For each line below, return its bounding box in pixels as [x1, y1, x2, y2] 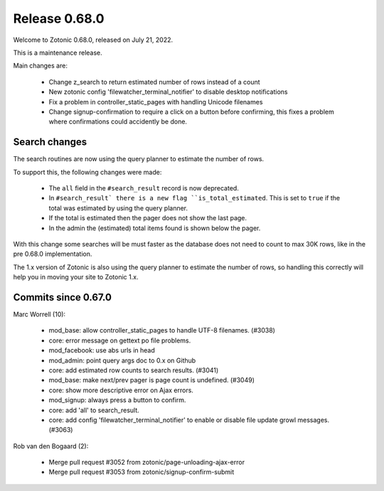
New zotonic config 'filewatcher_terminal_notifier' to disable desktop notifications [48, 87, 288, 96]
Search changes [13, 136, 87, 149]
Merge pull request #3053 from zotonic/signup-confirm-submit [48, 468, 235, 476]
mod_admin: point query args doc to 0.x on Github [48, 356, 196, 365]
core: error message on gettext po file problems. [48, 336, 191, 345]
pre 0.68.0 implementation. [13, 249, 92, 259]
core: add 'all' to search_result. [48, 406, 140, 414]
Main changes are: [13, 61, 68, 70]
